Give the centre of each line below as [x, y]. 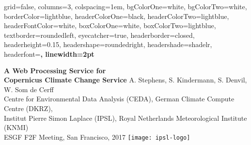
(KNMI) [16, 127]
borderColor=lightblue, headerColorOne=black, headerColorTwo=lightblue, [117, 16]
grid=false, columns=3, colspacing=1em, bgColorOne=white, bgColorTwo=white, [125, 6]
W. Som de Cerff [29, 89]
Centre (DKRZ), [28, 108]
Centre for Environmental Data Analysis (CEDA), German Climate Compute [119, 99]
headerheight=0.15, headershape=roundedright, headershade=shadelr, [108, 44]
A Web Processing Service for [55, 70]
